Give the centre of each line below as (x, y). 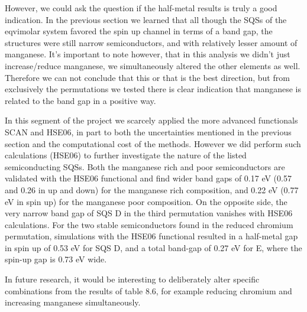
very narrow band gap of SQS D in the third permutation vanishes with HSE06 (149, 213)
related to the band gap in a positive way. (80, 100)
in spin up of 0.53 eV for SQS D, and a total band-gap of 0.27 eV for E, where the (153, 247)
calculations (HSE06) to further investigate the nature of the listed (126, 155)
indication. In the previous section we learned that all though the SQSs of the (146, 19)
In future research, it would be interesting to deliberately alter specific (132, 279)
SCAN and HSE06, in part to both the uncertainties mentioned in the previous (148, 131)
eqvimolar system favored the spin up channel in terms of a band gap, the (139, 31)
